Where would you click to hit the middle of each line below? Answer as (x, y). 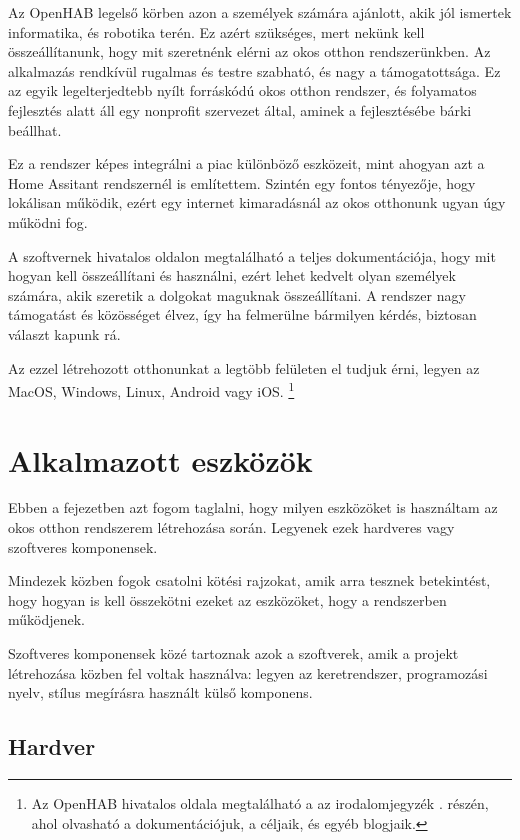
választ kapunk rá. (64, 333)
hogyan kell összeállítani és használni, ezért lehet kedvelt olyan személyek (232, 275)
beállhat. (35, 129)
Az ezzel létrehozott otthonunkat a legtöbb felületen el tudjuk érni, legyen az (244, 367)
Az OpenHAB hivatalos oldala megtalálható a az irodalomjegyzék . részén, (260, 803)
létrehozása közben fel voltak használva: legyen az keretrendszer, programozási (248, 672)
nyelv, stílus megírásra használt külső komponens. (160, 692)
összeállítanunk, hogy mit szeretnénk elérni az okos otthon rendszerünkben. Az (249, 51)
